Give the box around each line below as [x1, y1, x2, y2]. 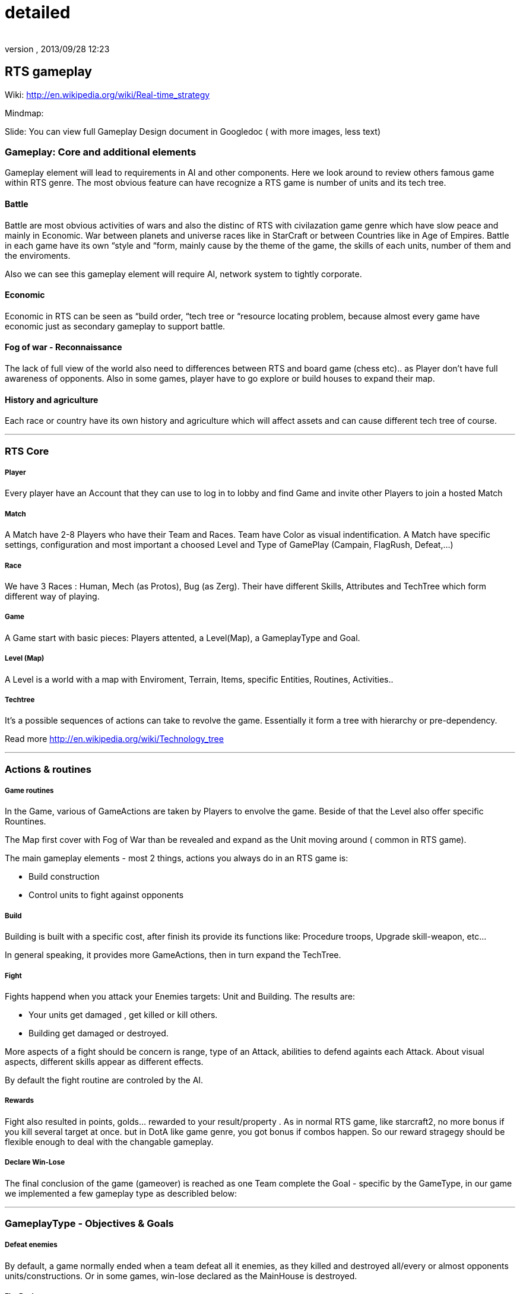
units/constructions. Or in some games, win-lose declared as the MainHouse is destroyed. [5, 1270, 357, 1281]
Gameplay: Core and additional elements [5, 145, 196, 158]
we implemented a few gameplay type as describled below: [5, 1188, 237, 1198]
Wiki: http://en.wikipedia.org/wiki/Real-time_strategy [5, 89, 210, 100]
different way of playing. [5, 591, 100, 601]
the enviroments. [5, 250, 71, 261]
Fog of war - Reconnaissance [5, 342, 122, 353]
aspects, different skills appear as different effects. [5, 1057, 204, 1067]
